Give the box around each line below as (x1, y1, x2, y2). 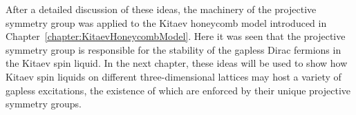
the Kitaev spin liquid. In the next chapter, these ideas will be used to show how (6, 56, 348, 70)
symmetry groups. (6, 96, 82, 111)
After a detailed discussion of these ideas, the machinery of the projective (6, 2, 317, 16)
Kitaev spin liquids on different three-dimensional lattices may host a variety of (6, 69, 341, 83)
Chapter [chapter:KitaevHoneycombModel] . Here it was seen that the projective (6, 29, 346, 43)
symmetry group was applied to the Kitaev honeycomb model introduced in (6, 15, 327, 30)
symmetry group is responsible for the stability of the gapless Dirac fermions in (6, 42, 341, 56)
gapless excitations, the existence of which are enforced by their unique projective (6, 83, 350, 97)
